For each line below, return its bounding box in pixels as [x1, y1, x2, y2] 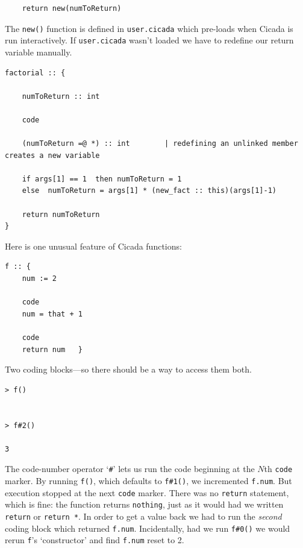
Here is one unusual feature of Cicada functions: [5, 239, 182, 252]
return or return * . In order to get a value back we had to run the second [5, 509, 282, 522]
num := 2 [22, 274, 57, 283]
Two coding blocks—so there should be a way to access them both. [5, 363, 252, 376]
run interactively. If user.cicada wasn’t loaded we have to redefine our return [5, 34, 294, 46]
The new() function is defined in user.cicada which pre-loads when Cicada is [5, 22, 293, 34]
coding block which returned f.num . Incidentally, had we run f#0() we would [5, 521, 290, 534]
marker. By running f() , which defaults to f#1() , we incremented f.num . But [5, 474, 292, 487]
